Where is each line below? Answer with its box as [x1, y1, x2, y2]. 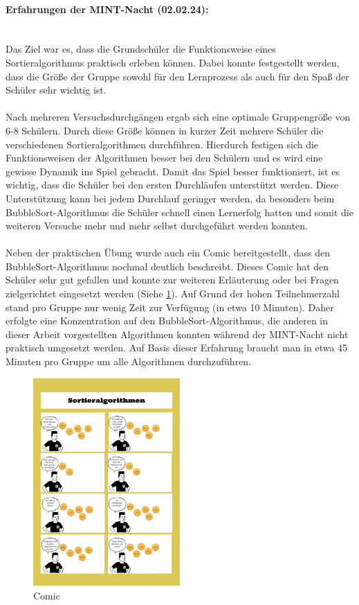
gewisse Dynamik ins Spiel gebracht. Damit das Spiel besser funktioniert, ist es [6, 164, 340, 178]
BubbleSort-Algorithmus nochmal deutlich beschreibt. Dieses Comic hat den [6, 258, 329, 273]
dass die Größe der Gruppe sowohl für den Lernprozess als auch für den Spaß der [6, 69, 349, 83]
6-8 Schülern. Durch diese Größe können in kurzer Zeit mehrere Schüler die [6, 123, 324, 137]
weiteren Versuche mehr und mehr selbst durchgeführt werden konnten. [6, 218, 308, 233]
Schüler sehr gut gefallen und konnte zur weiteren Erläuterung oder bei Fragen [6, 272, 339, 287]
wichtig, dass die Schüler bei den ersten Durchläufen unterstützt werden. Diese [6, 177, 339, 192]
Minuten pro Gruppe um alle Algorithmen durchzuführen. [6, 354, 252, 369]
